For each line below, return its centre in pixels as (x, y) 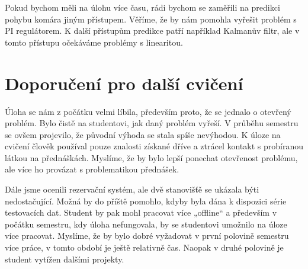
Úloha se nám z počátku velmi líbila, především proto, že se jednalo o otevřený (148, 111)
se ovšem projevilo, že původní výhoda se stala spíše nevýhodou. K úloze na (143, 134)
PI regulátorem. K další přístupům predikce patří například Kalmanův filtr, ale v (152, 31)
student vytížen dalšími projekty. (65, 259)
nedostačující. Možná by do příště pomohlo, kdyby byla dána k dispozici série (146, 201)
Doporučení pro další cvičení (124, 83)
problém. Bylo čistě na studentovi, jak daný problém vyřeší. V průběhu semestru (152, 123)
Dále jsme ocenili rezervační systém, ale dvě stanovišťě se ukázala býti (132, 189)
